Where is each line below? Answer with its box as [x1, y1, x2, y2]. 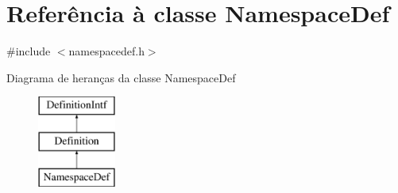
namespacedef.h [68, 43, 145, 59]
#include [6, 43, 51, 59]
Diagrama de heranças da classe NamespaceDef [6, 69, 236, 85]
